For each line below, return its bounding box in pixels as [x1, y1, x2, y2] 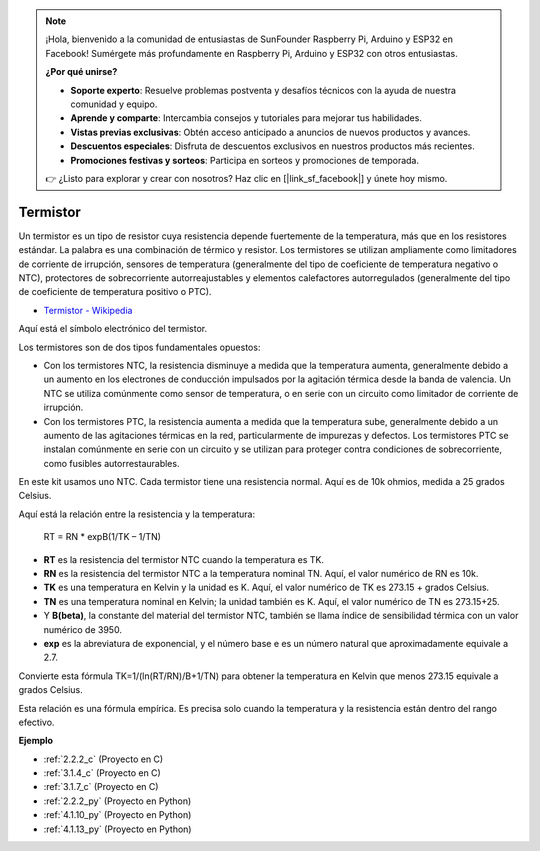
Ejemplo [18, 735, 54, 747]
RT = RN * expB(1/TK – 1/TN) [43, 531, 162, 543]
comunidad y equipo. [70, 98, 158, 110]
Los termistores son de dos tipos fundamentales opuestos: [18, 341, 261, 353]
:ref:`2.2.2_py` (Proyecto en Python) [43, 795, 192, 807]
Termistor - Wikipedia [43, 304, 133, 316]
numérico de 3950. [43, 623, 122, 635]
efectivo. [18, 716, 55, 728]
